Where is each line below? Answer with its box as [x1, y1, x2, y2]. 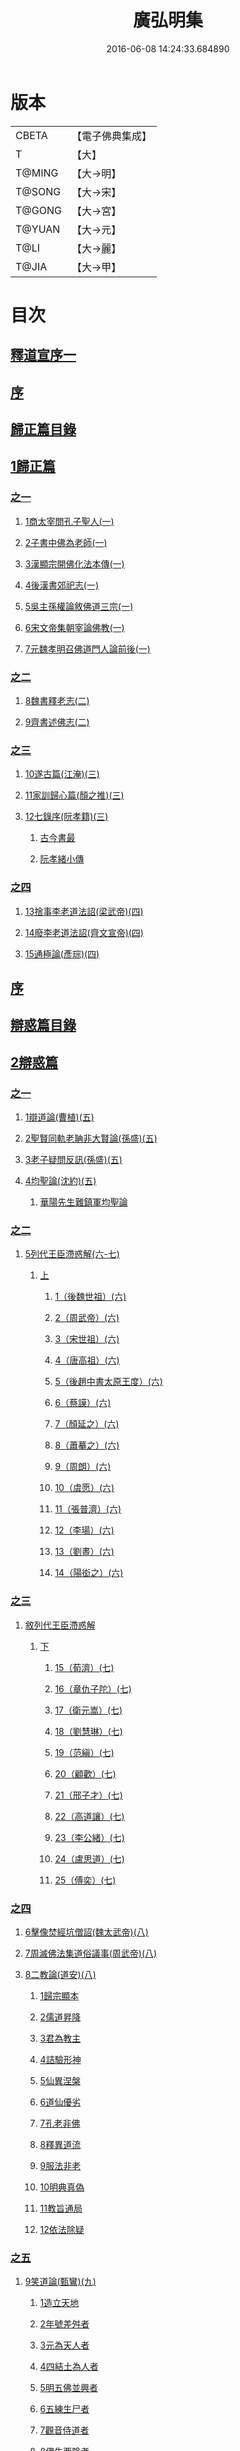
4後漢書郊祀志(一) [24, 579, 100, 591]
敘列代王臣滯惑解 [24, 1619, 96, 1631]
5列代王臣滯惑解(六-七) [24, 1248, 120, 1260]
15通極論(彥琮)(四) [24, 947, 100, 960]
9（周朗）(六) [54, 1461, 112, 1473]
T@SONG [15, 184, 62, 198]
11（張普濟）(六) [54, 1503, 122, 1515]
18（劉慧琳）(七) [54, 1725, 123, 1737]
